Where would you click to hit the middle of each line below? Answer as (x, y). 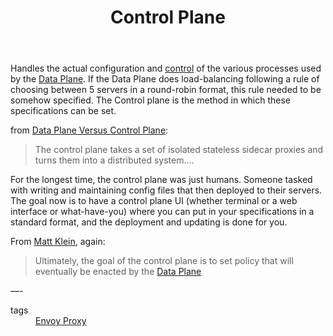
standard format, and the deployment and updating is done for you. (149, 222)
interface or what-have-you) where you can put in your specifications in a (162, 212)
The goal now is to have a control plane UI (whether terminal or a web (154, 201)
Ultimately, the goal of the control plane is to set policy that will (164, 261)
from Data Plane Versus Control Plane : (89, 130)
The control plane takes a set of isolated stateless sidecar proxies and (179, 150)
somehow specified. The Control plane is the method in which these (151, 100)
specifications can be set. (63, 111)
